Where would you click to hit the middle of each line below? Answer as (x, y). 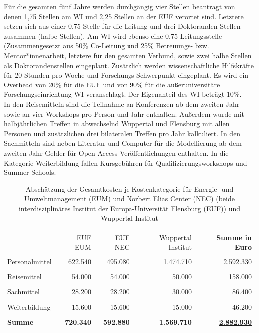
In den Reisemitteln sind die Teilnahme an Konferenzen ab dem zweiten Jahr (122, 104)
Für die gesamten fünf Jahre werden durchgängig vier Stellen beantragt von (120, 6)
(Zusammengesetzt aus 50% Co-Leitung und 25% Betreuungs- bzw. (107, 45)
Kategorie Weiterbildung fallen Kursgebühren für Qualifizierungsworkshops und (126, 162)
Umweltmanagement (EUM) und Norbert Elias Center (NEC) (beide (129, 199)
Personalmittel (30, 262)
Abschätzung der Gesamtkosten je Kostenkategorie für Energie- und (129, 189)
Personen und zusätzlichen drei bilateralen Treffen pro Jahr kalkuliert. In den (122, 133)
